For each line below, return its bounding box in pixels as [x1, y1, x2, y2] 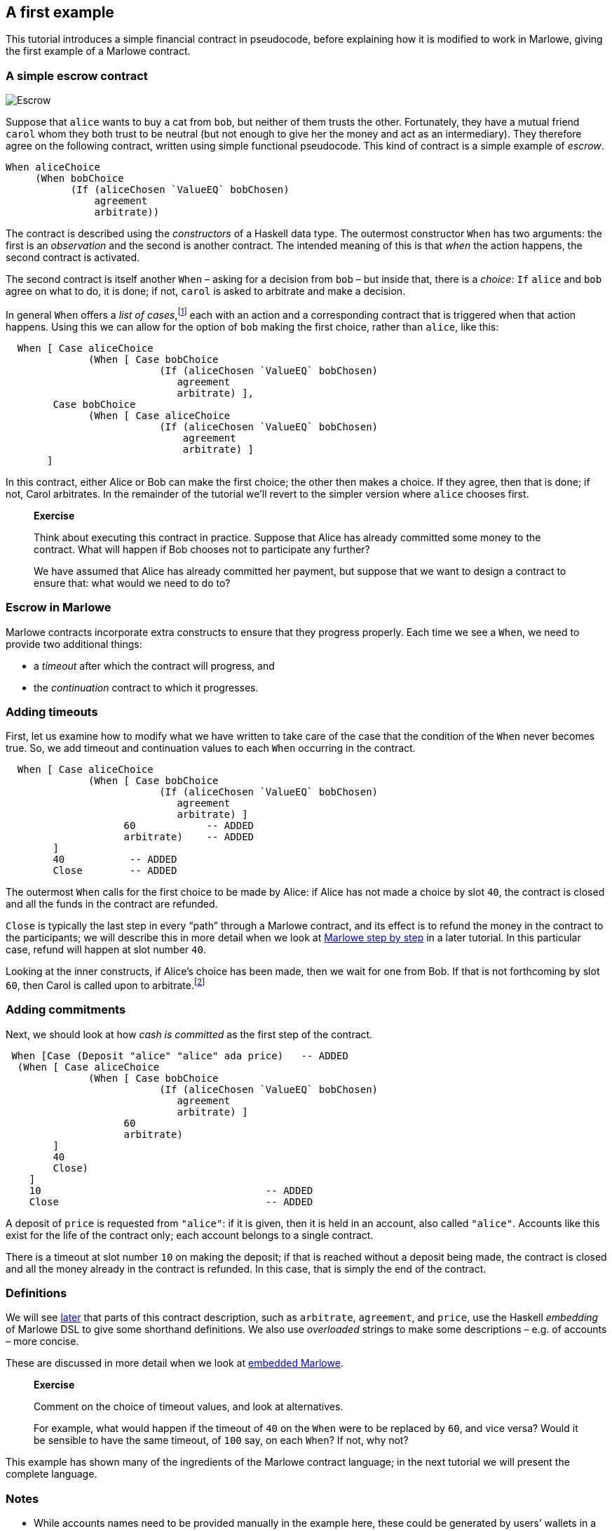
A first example [6, 4, 114, 21]
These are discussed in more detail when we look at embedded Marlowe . [6, 1357, 344, 1370]
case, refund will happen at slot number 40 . [6, 943, 206, 956]
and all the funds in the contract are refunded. [6, 898, 218, 910]
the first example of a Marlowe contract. [6, 45, 191, 58]
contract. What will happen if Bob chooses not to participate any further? [34, 543, 370, 555]
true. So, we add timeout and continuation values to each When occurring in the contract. [6, 742, 416, 755]
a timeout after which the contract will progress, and [34, 659, 275, 672]
